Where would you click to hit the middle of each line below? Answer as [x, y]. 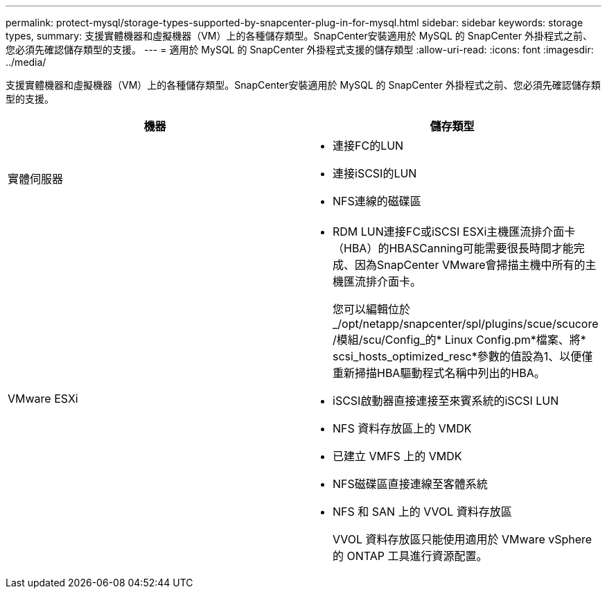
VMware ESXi [43, 399]
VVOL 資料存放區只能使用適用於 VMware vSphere [463, 539]
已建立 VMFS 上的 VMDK [397, 456]
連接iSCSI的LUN [375, 173]
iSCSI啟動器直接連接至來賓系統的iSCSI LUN [446, 401]
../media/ [26, 62]
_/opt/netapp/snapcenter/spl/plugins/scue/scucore [466, 324]
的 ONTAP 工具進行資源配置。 [410, 556]
